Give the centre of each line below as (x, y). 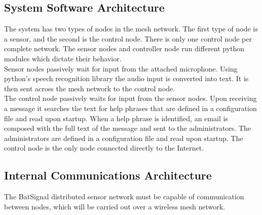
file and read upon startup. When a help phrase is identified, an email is (116, 118)
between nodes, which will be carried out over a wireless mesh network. (115, 206)
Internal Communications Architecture (108, 175)
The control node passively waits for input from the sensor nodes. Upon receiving (130, 98)
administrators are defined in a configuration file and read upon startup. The (124, 138)
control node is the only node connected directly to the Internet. (104, 148)
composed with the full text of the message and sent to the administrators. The (128, 128)
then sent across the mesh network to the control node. (90, 88)
